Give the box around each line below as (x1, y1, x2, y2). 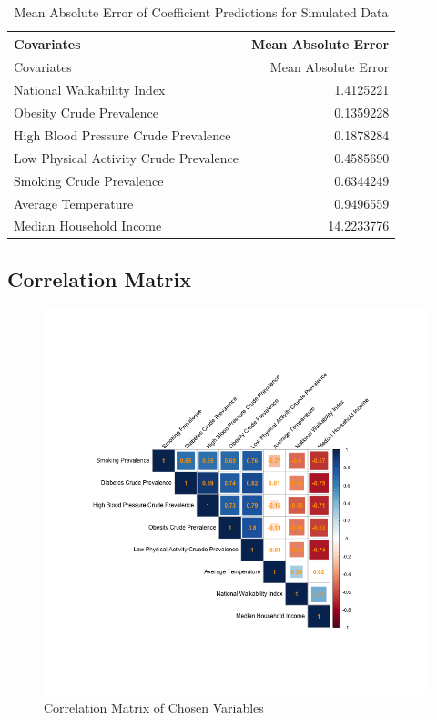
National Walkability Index (14, 80, 166, 99)
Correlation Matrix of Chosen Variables (44, 698, 264, 717)
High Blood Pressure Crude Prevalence (14, 125, 231, 144)
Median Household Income (14, 216, 162, 235)
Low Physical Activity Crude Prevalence (14, 148, 239, 167)
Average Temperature (14, 193, 134, 212)
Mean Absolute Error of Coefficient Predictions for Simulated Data (14, 3, 389, 21)
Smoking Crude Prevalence (14, 170, 164, 190)
